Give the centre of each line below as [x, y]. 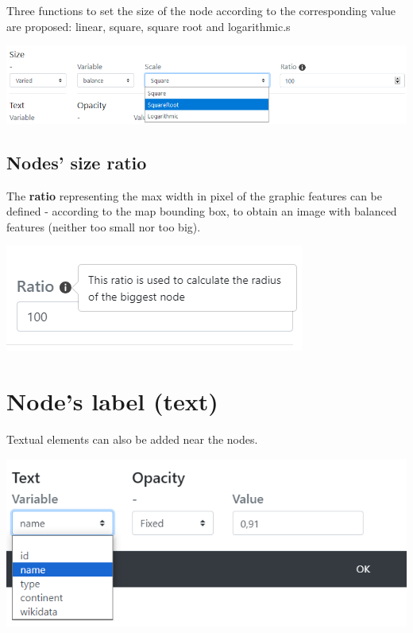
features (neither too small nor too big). [104, 226]
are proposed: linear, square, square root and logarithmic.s [149, 26]
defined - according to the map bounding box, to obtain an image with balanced [202, 211]
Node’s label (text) [112, 401]
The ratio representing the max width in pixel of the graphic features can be [195, 195]
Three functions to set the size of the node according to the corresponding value [201, 10]
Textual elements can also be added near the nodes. [132, 439]
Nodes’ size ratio [77, 162]
